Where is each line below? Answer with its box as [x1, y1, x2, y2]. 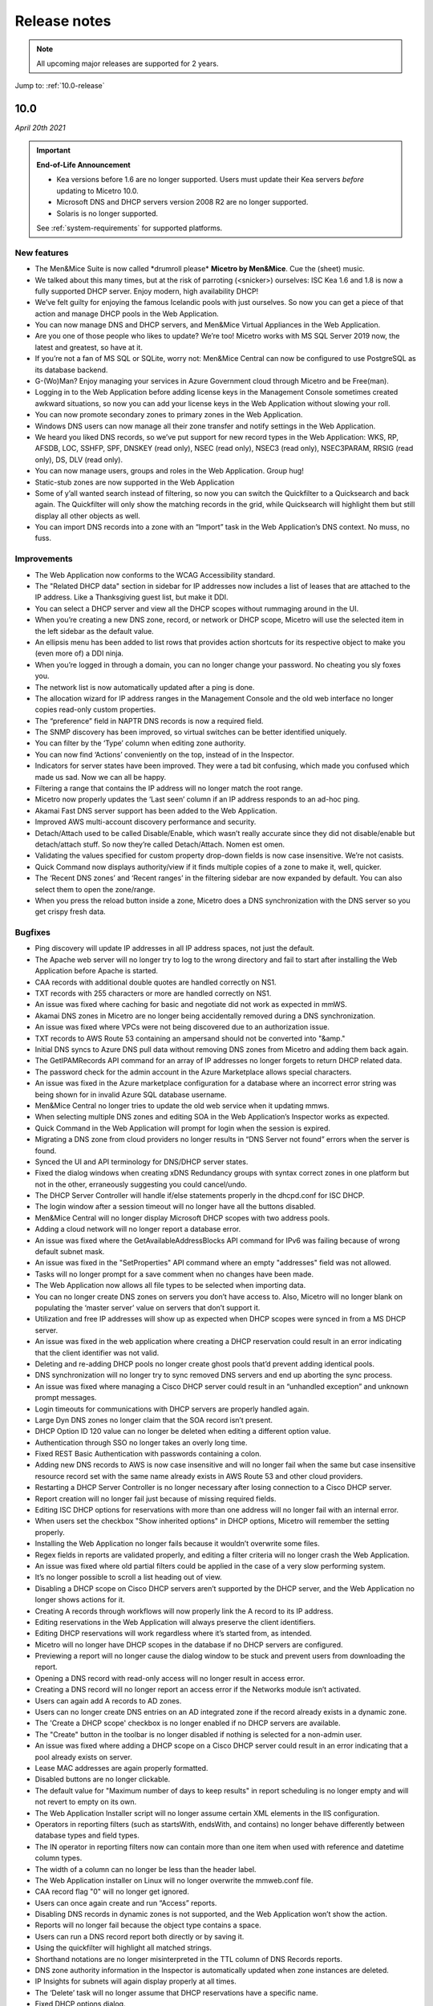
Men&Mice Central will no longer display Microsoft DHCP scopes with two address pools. [34, 1212, 330, 1223]
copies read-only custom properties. [34, 705, 156, 714]
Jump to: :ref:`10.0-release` [14, 81, 105, 91]
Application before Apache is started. [34, 966, 159, 976]
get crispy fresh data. [34, 907, 106, 916]
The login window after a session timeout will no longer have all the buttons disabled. [34, 1202, 316, 1212]
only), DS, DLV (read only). [34, 454, 123, 465]
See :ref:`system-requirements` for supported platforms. [36, 223, 223, 233]
